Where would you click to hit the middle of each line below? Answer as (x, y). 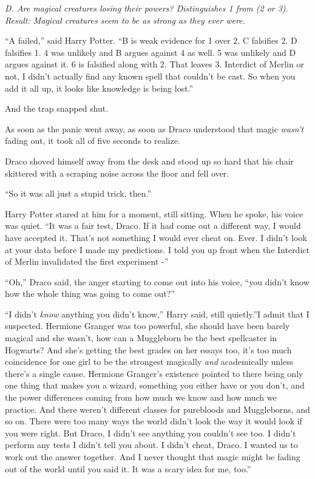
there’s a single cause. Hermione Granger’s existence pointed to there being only (154, 373)
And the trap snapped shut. (57, 108)
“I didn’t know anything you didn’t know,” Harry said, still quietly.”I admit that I (157, 314)
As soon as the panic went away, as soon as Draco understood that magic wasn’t (154, 128)
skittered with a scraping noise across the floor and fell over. (117, 173)
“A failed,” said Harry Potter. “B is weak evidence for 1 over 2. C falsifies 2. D (151, 40)
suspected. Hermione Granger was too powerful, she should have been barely (147, 326)
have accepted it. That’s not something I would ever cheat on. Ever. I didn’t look (156, 237)
